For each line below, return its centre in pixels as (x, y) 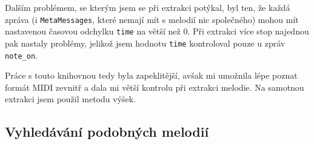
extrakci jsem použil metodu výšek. (71, 99)
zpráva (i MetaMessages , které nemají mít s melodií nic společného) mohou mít (152, 19)
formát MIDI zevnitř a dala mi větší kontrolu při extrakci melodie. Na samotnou (155, 87)
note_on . (22, 55)
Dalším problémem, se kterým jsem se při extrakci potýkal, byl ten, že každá (148, 7)
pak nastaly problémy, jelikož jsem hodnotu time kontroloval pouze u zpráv (145, 43)
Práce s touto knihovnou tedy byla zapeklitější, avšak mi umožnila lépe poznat (151, 75)
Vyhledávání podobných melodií (107, 132)
